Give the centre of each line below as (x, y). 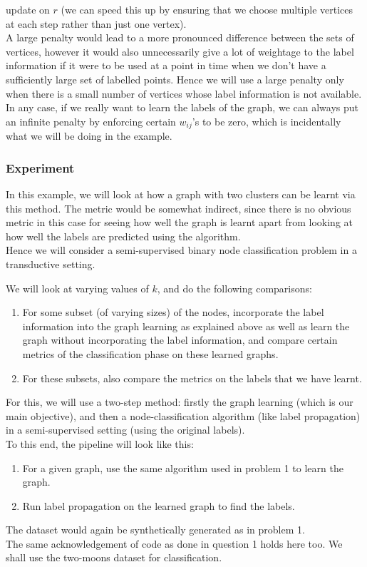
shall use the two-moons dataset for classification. (114, 557)
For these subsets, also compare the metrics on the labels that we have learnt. (192, 378)
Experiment (40, 167)
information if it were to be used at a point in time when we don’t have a (166, 65)
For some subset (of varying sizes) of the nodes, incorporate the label (173, 312)
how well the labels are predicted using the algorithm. (123, 236)
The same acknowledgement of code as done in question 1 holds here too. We (174, 543)
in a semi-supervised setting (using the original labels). (125, 430)
